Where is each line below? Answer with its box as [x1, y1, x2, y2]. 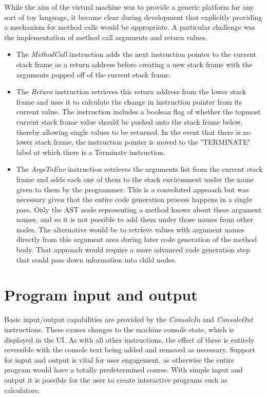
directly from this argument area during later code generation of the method [16, 234, 257, 245]
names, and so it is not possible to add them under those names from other [16, 214, 253, 225]
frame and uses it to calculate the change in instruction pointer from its [16, 96, 242, 107]
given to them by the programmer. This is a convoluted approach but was [16, 184, 249, 194]
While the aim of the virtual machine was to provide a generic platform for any [4, 2, 254, 12]
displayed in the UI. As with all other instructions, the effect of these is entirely [4, 334, 255, 345]
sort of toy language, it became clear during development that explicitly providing [4, 11, 262, 22]
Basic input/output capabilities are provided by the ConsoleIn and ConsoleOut [4, 314, 253, 325]
